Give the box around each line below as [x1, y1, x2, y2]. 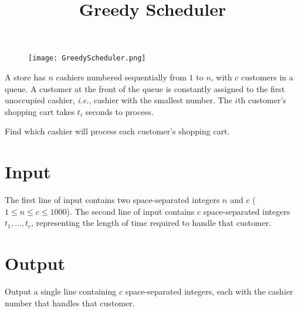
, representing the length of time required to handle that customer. [31, 217, 272, 229]
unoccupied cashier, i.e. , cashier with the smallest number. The [5, 94, 232, 106]
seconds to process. [85, 105, 154, 117]
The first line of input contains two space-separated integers [5, 194, 220, 206]
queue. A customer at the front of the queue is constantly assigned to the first [5, 82, 285, 94]
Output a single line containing [5, 285, 117, 298]
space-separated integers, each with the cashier [125, 285, 293, 298]
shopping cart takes [5, 105, 75, 117]
